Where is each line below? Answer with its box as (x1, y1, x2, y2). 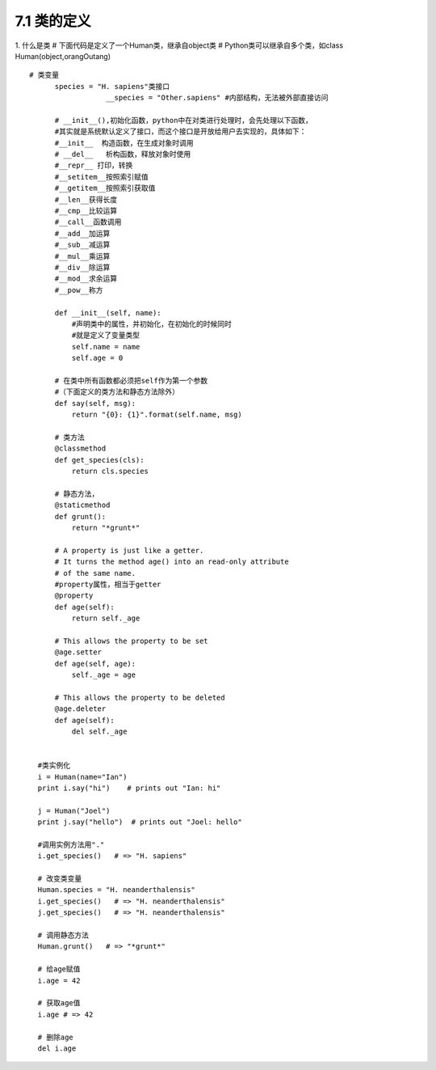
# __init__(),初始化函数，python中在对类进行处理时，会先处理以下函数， (54, 116, 312, 125)
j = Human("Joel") (37, 806, 111, 815)
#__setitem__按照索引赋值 (54, 172, 149, 181)
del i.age (37, 1043, 77, 1053)
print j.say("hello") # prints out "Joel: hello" (37, 818, 242, 827)
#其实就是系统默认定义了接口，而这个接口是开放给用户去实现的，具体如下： (54, 127, 307, 137)
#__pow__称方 (54, 285, 104, 294)
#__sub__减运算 (54, 240, 111, 250)
